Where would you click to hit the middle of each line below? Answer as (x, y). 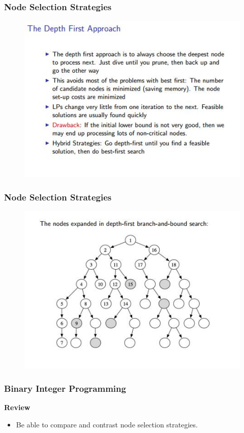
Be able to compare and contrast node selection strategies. (107, 424)
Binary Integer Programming (65, 388)
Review (17, 407)
